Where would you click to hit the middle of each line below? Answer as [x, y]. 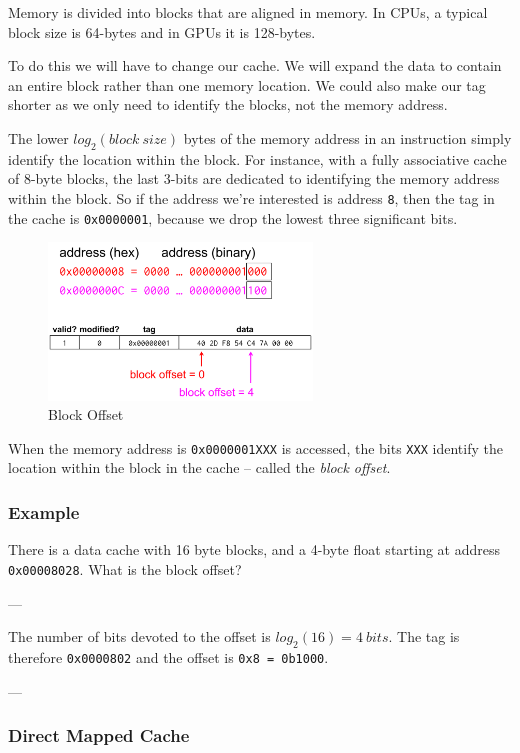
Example [44, 512]
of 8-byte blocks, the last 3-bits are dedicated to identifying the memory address [254, 178]
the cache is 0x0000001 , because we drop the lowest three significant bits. [233, 217]
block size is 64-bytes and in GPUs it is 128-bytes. [162, 31]
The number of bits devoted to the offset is [139, 636]
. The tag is [424, 636]
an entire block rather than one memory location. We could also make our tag [247, 84]
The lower [38, 137]
